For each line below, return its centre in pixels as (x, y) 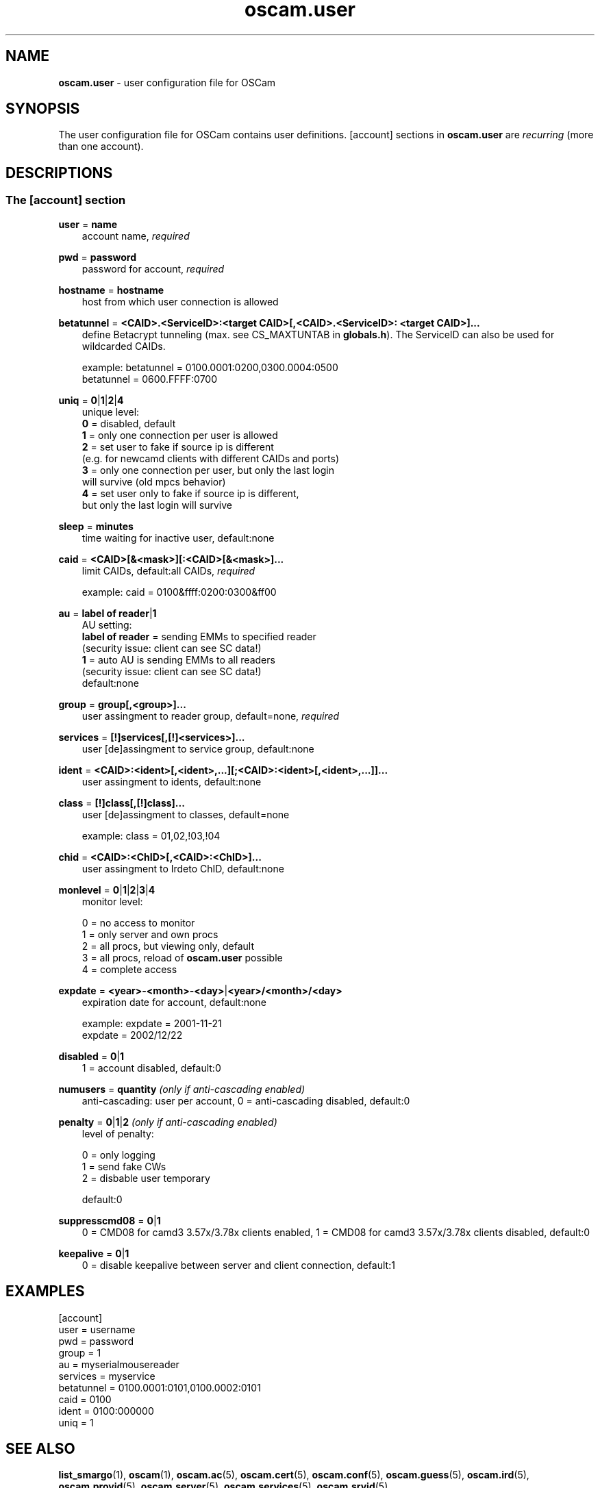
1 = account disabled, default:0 (151, 1068)
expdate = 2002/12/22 (132, 1035)
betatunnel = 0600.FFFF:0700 (150, 379)
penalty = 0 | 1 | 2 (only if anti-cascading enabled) (168, 1122)
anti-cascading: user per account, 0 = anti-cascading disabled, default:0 (246, 1100)
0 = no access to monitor (138, 922)
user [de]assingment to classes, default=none (186, 814)
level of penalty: (118, 1133)
